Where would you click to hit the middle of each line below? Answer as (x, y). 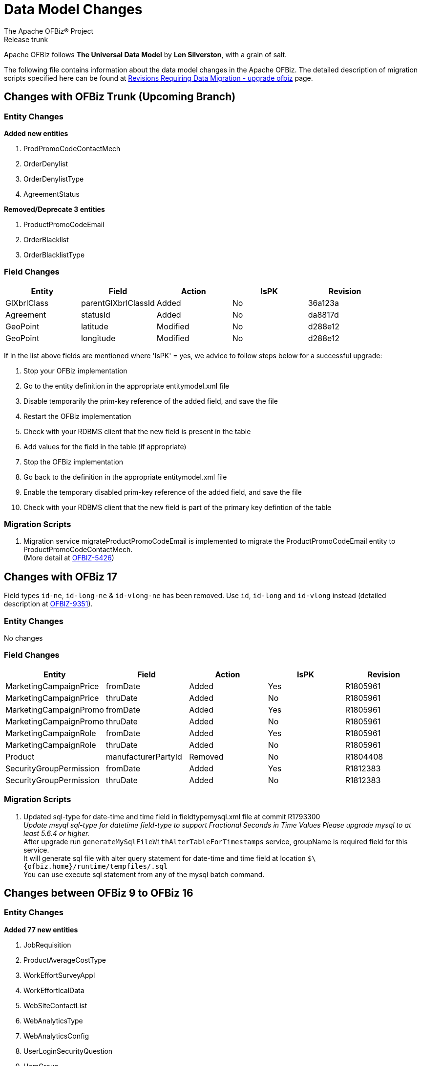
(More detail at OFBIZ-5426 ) (69, 558)
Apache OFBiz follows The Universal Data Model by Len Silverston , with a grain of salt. (146, 54)
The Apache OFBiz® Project (49, 31)
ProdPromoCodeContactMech (72, 148)
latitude (95, 326)
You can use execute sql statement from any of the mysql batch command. (144, 874)
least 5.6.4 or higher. (57, 833)
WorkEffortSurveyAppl (59, 975)
